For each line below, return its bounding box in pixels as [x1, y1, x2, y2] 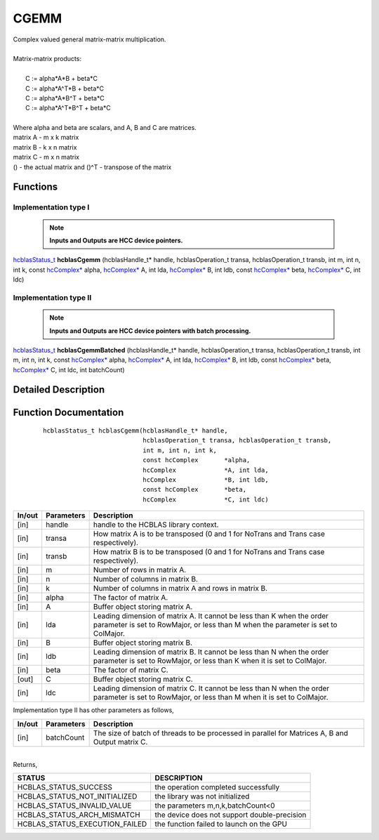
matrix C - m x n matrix [13, 153, 80, 162]
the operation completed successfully [154, 782, 280, 792]
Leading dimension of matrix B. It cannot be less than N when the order [93, 647, 329, 657]
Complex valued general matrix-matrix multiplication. [13, 35, 166, 44]
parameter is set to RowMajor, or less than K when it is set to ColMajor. [93, 656, 327, 666]
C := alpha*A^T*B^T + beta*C [25, 104, 112, 112]
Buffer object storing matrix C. [93, 674, 193, 684]
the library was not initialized [154, 792, 250, 801]
